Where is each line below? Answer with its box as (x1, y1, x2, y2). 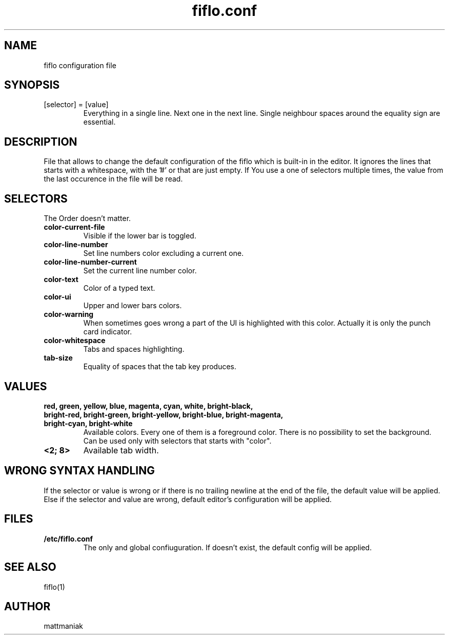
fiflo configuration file (44, 61, 116, 70)
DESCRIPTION (4, 135, 77, 148)
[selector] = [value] (44, 100, 109, 109)
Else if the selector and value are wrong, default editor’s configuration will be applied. (44, 494, 332, 504)
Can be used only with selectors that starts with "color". (83, 436, 272, 445)
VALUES (4, 380, 47, 393)
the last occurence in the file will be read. (44, 174, 183, 184)
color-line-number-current (44, 257, 137, 267)
